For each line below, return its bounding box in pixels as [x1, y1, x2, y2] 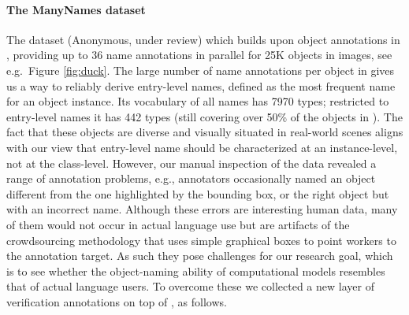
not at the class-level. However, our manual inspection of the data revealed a [6, 154, 377, 171]
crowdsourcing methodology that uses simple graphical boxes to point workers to [6, 232, 396, 248]
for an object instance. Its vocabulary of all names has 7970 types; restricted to [6, 93, 389, 109]
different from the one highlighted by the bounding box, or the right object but [6, 185, 389, 202]
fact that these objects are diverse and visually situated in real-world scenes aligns [6, 124, 403, 140]
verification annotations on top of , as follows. [6, 293, 227, 309]
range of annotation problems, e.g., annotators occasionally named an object [6, 170, 376, 187]
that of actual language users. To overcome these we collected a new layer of [6, 278, 374, 295]
